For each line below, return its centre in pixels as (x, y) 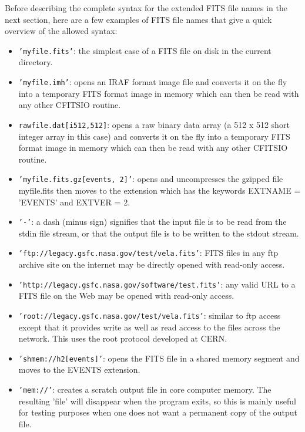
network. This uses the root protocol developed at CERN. (123, 338)
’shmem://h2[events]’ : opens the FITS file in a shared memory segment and (159, 358)
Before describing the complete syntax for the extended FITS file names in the (146, 8)
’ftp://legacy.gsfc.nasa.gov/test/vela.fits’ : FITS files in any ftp (148, 253)
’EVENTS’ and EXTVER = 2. (74, 202)
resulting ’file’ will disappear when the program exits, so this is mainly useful (157, 401)
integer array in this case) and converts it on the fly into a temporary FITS (154, 136)
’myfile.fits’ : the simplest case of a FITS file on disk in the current (145, 50)
